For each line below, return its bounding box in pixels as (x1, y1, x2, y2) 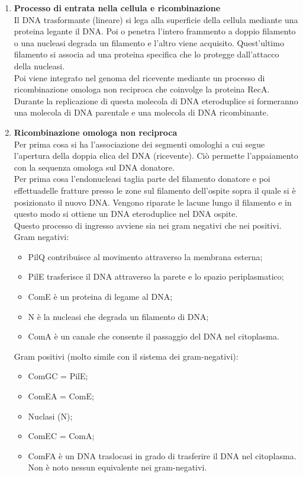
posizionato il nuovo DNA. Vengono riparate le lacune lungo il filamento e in (14, 196, 292, 208)
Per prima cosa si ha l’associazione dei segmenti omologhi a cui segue (14, 137, 265, 150)
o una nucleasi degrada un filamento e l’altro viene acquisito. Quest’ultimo (14, 36, 284, 49)
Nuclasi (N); (28, 409, 73, 422)
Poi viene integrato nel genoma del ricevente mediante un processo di (14, 71, 265, 84)
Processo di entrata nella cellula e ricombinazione (14, 2, 221, 14)
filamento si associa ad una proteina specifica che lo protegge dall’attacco (14, 48, 279, 60)
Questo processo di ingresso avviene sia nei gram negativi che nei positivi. (14, 219, 282, 231)
